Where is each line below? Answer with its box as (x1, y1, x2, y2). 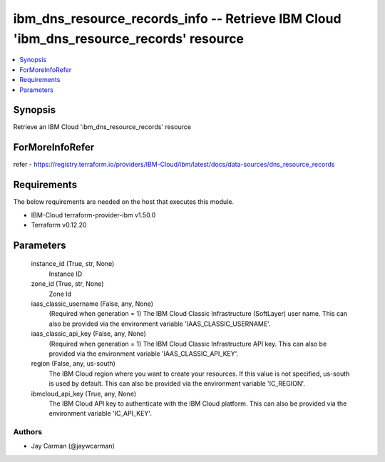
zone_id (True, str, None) (31, 279, 104, 288)
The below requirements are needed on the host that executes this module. (13, 197, 235, 206)
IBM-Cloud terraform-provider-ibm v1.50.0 (31, 210, 156, 219)
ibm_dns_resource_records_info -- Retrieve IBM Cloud (13, 11, 342, 26)
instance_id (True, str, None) (31, 260, 115, 268)
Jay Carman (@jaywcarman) (31, 442, 115, 451)
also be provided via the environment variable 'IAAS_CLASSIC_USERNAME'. (48, 319, 271, 328)
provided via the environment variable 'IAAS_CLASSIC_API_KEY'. (48, 349, 239, 358)
